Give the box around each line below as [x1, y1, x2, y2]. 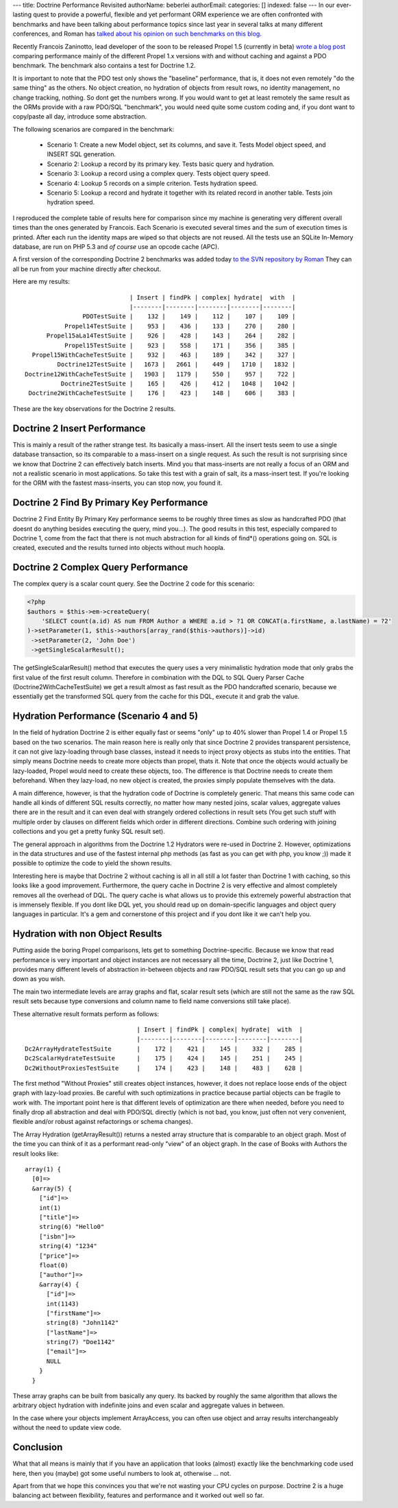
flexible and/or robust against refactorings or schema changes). [12, 1118, 193, 1126]
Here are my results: [12, 278, 70, 286]
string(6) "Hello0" [38, 1223, 105, 1231]
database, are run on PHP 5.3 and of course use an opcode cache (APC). [12, 242, 219, 250]
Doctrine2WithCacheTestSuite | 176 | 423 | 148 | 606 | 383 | [28, 390, 296, 397]
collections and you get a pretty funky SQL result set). [12, 827, 166, 836]
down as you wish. [12, 974, 66, 983]
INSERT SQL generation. [47, 150, 116, 158]
